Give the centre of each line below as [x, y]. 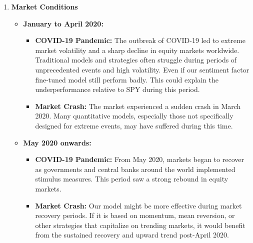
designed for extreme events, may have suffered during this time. [134, 125]
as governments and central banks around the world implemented [135, 169]
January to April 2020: [63, 23]
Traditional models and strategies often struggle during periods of [136, 60]
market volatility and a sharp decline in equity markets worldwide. [137, 50]
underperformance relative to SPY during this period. [117, 89]
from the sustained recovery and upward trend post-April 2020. [132, 235]
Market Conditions [44, 6]
